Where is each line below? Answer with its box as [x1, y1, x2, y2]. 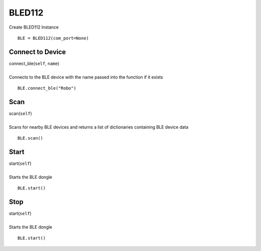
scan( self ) [9, 110, 32, 116]
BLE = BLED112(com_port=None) [17, 35, 89, 41]
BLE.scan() [17, 136, 43, 141]
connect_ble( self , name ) [9, 61, 60, 66]
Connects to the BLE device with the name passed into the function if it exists [9, 74, 163, 80]
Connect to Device [9, 47, 66, 56]
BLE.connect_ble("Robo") [17, 85, 76, 91]
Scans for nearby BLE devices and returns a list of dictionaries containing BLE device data [9, 124, 188, 130]
